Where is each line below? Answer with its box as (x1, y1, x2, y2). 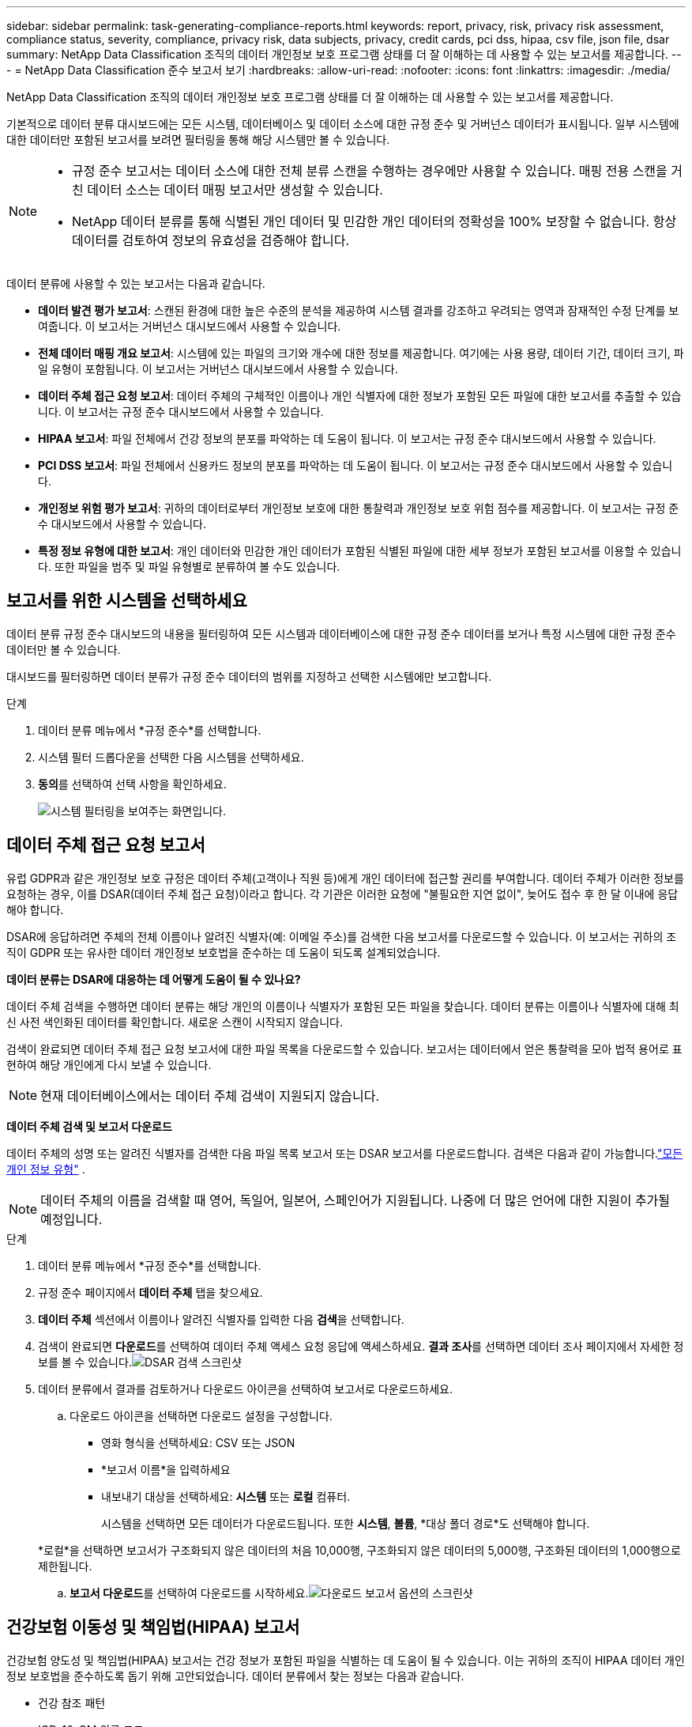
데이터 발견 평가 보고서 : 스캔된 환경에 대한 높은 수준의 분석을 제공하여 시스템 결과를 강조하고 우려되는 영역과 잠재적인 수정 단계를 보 (38, 304, 679, 317)
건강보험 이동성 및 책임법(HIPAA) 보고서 (6, 1617, 300, 1638)
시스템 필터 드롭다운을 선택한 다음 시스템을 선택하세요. (38, 750, 304, 764)
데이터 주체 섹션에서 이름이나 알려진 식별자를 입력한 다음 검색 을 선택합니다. (38, 1312, 404, 1326)
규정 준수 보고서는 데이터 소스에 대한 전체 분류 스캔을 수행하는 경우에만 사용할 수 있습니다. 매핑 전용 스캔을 (72, 163, 668, 179)
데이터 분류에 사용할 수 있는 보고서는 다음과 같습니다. (6, 277, 265, 290)
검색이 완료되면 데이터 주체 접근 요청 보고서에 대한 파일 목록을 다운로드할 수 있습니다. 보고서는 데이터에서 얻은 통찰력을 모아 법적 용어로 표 (6, 1041, 683, 1056)
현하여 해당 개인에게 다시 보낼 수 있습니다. (6, 1057, 212, 1071)
